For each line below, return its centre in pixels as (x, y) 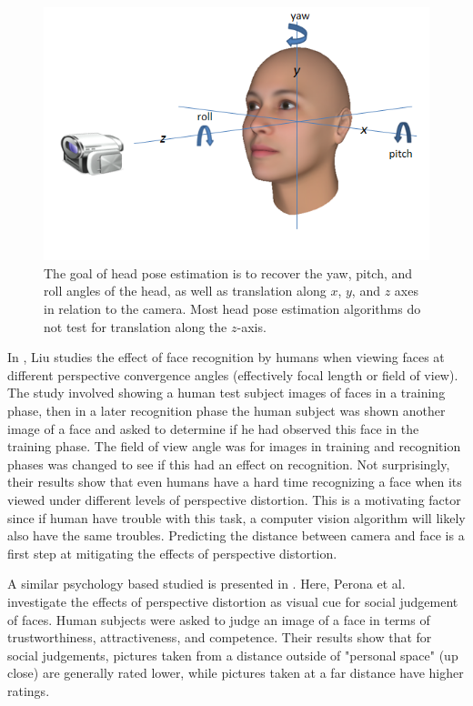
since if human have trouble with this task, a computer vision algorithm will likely (236, 517)
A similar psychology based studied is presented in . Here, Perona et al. (206, 584)
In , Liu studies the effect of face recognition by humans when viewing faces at (226, 357)
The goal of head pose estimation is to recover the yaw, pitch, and (228, 272)
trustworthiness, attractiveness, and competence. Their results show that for (220, 637)
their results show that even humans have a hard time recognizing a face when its (235, 482)
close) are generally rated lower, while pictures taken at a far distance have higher (236, 673)
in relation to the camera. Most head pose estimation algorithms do (232, 308)
